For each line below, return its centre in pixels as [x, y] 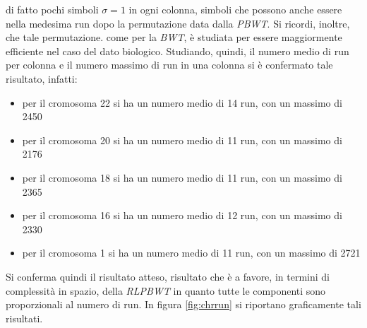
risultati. [24, 318]
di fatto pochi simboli [52, 9]
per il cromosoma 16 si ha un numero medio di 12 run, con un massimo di [182, 215]
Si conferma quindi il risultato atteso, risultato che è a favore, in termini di [168, 276]
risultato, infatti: [42, 78]
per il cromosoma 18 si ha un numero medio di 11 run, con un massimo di [182, 177]
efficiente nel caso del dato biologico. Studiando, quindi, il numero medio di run [178, 51]
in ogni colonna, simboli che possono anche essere [235, 9]
